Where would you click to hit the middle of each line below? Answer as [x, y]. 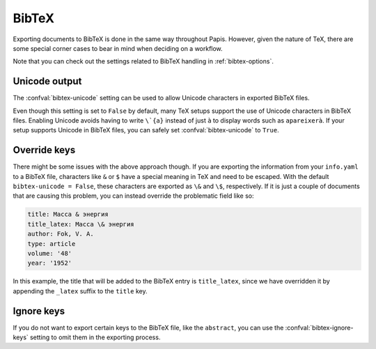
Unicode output [47, 81]
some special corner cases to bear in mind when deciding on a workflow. [118, 48]
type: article [52, 243]
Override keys [44, 150]
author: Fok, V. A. [61, 234]
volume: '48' [50, 254]
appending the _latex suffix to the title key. [80, 291]
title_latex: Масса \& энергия [81, 224]
